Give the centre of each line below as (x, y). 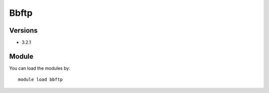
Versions (23, 30)
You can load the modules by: (40, 68)
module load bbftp (41, 80)
